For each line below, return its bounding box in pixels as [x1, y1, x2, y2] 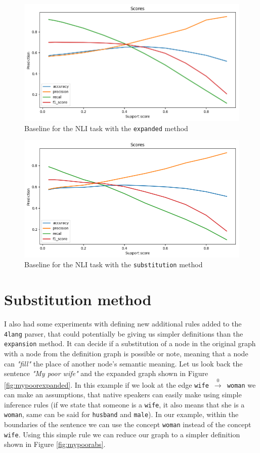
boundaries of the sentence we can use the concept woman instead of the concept [4, 419, 251, 430]
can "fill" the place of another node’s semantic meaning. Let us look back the [4, 358, 243, 368]
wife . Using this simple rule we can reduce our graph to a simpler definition [4, 429, 240, 439]
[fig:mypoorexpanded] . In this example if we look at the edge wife [4, 379, 209, 390]
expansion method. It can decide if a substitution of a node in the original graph [4, 338, 256, 349]
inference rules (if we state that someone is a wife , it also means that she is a [4, 399, 245, 409]
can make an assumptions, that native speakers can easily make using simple [4, 389, 242, 400]
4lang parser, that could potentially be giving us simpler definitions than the [4, 328, 243, 339]
